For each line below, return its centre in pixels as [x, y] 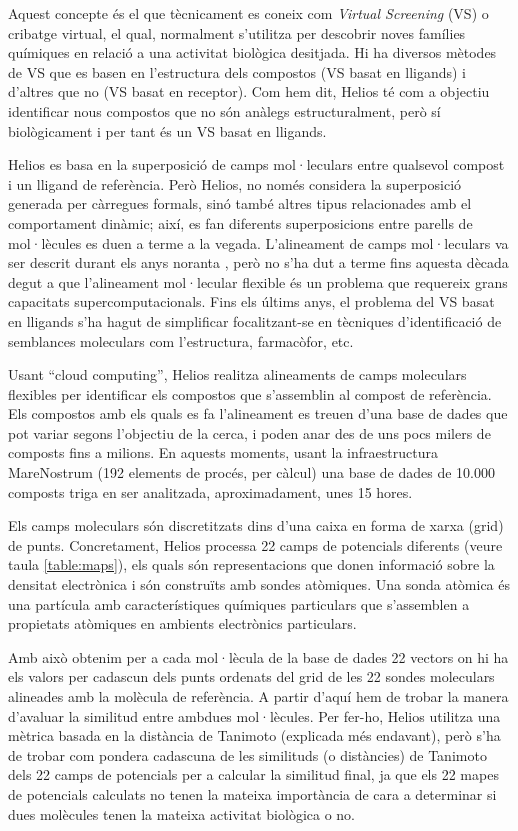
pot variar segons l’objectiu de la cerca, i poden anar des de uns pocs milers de [249, 432]
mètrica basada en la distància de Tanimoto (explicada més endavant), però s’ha [254, 735]
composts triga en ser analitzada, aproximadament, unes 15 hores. [210, 491]
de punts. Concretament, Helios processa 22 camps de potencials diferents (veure [255, 544]
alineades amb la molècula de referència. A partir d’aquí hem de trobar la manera [258, 696]
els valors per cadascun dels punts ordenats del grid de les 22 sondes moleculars [251, 676]
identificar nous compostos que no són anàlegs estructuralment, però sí [224, 110]
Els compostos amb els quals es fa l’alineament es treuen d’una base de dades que [258, 413]
